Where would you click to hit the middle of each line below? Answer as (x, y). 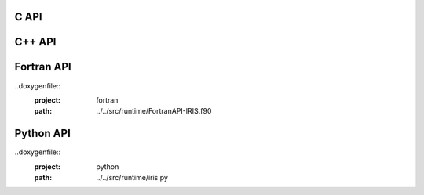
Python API (42, 134)
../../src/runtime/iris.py (132, 178)
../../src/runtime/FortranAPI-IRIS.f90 (154, 111)
